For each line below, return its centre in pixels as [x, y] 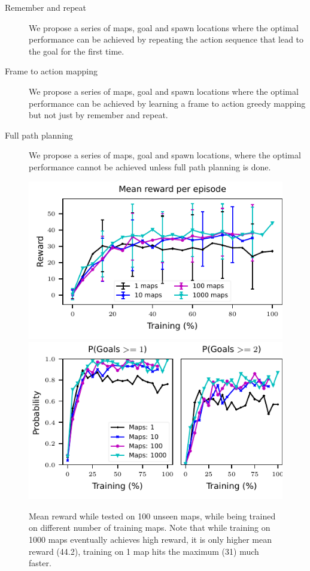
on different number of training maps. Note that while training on [150, 528]
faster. [40, 563]
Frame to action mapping [51, 71]
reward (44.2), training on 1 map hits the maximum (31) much [144, 551]
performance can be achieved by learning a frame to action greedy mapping [167, 103]
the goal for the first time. [77, 51]
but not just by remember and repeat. [98, 115]
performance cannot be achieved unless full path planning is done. [150, 166]
